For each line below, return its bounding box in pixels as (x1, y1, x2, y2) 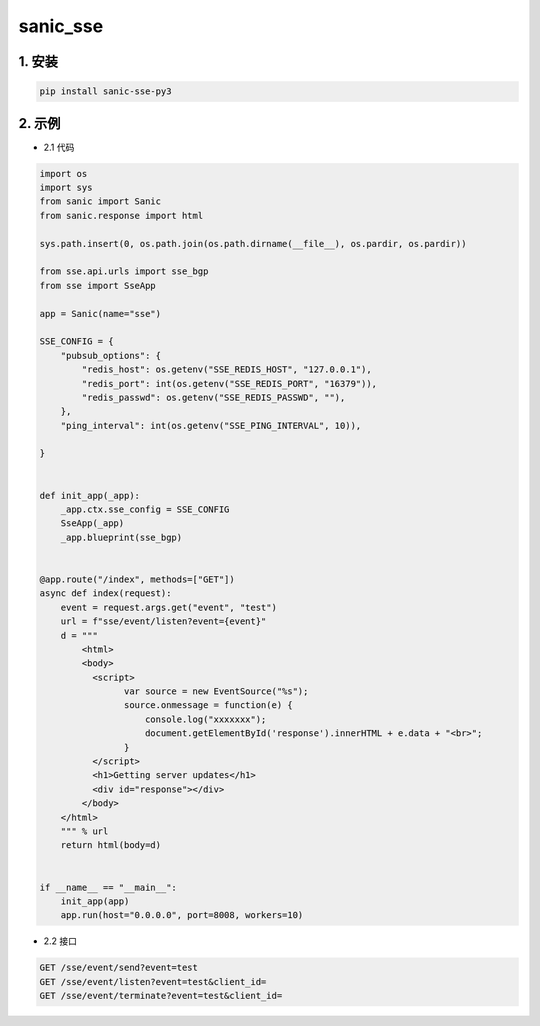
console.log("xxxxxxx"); (145, 713, 267, 725)
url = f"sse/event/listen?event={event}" (60, 616, 267, 627)
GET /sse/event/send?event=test (39, 962, 199, 974)
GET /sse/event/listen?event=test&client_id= (39, 976, 267, 987)
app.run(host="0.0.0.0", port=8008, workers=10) (60, 910, 304, 921)
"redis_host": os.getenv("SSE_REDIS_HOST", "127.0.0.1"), (81, 364, 372, 375)
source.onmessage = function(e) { (123, 700, 294, 711)
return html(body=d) (60, 840, 162, 851)
